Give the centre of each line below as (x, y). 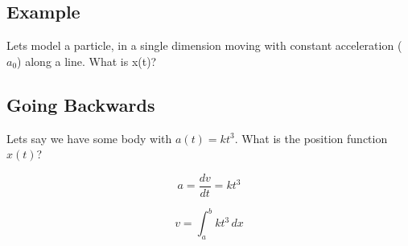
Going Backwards (81, 104)
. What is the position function (311, 138)
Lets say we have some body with (89, 138)
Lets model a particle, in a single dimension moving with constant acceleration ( (204, 45)
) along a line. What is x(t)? (87, 61)
